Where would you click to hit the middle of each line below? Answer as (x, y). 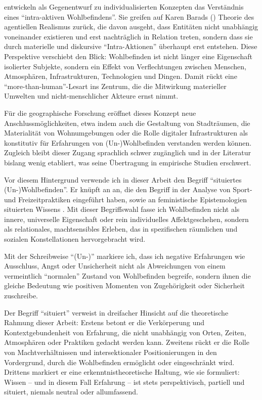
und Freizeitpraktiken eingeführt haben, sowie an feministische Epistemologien (125, 199)
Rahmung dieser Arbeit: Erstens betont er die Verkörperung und (104, 322)
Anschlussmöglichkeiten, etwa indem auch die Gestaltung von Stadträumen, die (127, 123)
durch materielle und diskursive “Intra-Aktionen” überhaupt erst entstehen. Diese (131, 46)
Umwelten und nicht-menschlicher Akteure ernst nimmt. (91, 96)
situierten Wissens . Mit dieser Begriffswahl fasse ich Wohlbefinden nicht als (122, 209)
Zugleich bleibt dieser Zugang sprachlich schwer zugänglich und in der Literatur (127, 152)
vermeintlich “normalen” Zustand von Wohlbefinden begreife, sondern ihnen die (127, 275)
